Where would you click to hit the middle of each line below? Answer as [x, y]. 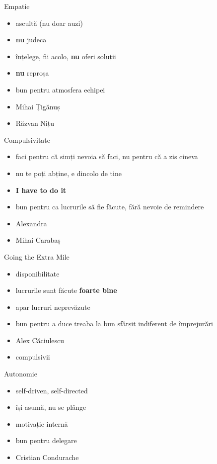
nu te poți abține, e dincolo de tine [69, 173]
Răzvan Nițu [35, 123]
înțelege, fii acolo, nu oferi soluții [66, 56]
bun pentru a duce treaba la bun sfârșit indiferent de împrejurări [114, 324]
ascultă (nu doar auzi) [49, 23]
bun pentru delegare [46, 440]
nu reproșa [32, 73]
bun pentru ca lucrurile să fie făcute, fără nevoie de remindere [110, 207]
